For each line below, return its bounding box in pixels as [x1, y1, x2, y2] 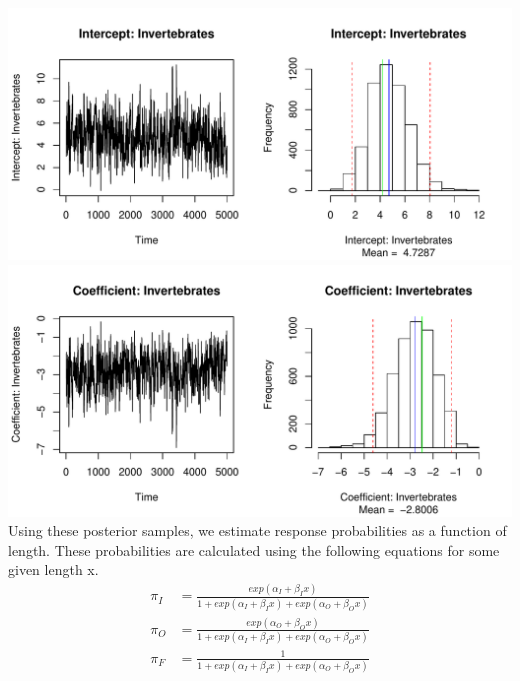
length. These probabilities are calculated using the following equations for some [8, 539, 500, 560]
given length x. [8, 559, 99, 580]
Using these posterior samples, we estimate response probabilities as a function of [8, 520, 507, 541]
